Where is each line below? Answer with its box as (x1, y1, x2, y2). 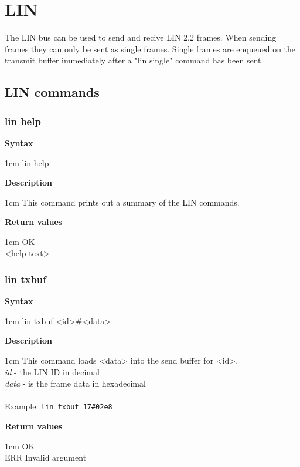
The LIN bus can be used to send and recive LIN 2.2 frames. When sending (5, 31, 277, 43)
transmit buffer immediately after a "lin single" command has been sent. (5, 54, 264, 66)
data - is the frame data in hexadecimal (5, 377, 146, 389)
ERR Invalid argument (5, 451, 87, 463)
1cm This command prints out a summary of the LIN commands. (5, 196, 240, 208)
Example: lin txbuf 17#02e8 (5, 400, 112, 412)
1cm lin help (5, 156, 49, 169)
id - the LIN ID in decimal (5, 365, 100, 378)
